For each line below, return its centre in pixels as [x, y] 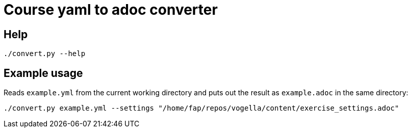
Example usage [43, 73]
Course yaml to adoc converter [111, 10]
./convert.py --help [45, 54]
